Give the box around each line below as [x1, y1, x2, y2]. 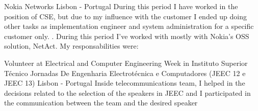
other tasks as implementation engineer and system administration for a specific [4, 21, 254, 31]
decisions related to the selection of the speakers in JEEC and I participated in [4, 87, 251, 98]
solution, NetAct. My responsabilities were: [4, 41, 139, 51]
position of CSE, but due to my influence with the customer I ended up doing [4, 11, 247, 21]
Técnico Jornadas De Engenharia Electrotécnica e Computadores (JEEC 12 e [4, 67, 246, 78]
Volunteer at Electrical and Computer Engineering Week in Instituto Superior [4, 57, 248, 68]
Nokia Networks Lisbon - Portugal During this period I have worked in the [4, 1, 238, 11]
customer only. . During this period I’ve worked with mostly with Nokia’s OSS [4, 30, 249, 41]
